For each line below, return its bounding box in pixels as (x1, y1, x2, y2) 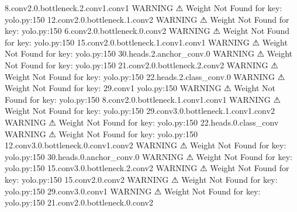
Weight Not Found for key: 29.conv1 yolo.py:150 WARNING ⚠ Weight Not (5, 82, 276, 94)
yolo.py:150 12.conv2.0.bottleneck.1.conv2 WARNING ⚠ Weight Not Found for (5, 13, 289, 25)
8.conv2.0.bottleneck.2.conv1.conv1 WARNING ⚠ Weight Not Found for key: (5, 2, 282, 13)
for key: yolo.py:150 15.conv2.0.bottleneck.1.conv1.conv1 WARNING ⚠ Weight (5, 36, 288, 48)
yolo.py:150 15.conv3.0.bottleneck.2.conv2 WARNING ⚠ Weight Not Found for (5, 162, 289, 174)
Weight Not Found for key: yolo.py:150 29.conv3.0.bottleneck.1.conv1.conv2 (5, 105, 275, 117)
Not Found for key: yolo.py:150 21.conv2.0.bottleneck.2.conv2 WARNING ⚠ (5, 58, 278, 71)
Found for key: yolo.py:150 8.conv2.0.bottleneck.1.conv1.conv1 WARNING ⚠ (5, 93, 281, 105)
